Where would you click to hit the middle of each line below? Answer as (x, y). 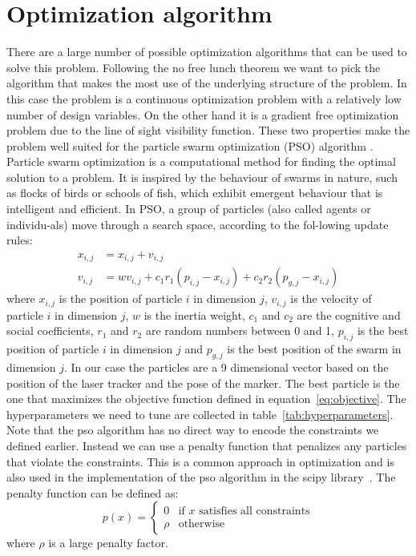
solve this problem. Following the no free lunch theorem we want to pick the (194, 67)
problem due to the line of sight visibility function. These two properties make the (208, 130)
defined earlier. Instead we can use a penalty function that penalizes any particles (207, 445)
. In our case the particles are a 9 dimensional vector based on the (226, 367)
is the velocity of (331, 298)
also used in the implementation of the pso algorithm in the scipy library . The (201, 477)
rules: (20, 240)
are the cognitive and (349, 314)
